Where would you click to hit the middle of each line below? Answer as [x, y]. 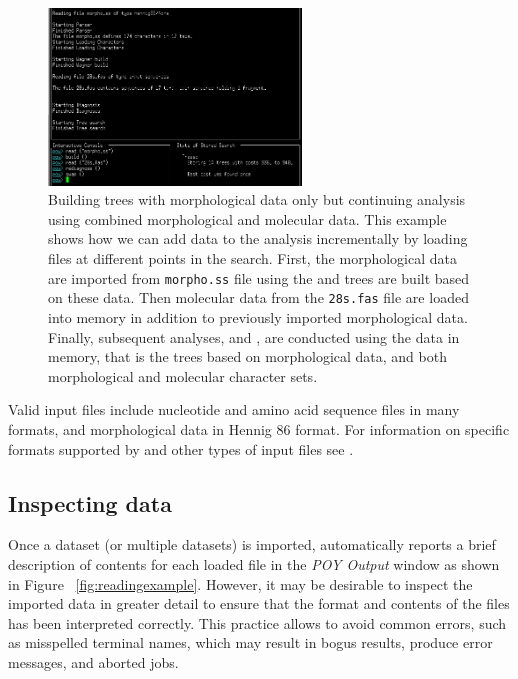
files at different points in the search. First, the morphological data [252, 258]
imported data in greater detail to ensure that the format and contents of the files [259, 603]
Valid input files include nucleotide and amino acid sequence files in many [234, 409]
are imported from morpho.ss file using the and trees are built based [259, 277]
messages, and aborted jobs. [93, 661]
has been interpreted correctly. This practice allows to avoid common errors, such [257, 622]
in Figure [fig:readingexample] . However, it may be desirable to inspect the [240, 583]
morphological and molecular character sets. [183, 375]
